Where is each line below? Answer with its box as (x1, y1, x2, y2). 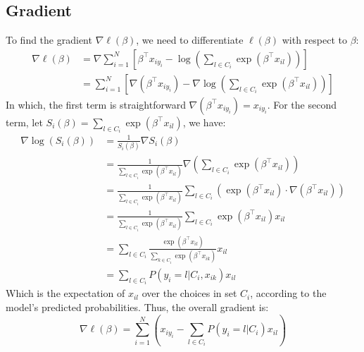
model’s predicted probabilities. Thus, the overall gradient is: (6, 299, 269, 314)
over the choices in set (142, 286, 237, 301)
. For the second (267, 97, 337, 111)
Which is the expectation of (6, 286, 125, 301)
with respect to (282, 32, 347, 47)
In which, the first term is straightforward (6, 97, 186, 111)
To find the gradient (6, 32, 92, 47)
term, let (6, 114, 43, 129)
